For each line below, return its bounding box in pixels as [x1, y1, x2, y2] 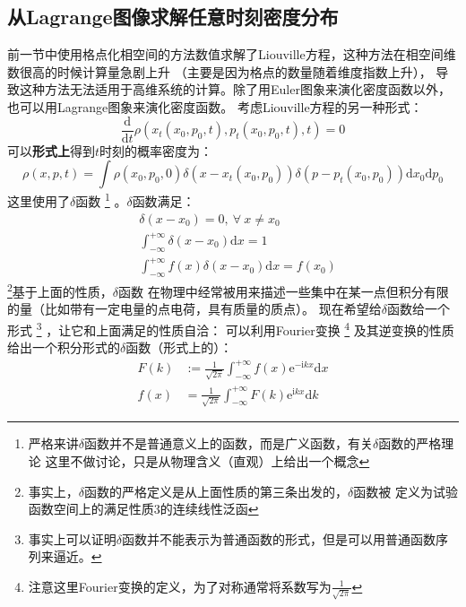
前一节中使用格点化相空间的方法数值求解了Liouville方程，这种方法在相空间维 [7, 45, 456, 64]
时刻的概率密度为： [99, 141, 213, 160]
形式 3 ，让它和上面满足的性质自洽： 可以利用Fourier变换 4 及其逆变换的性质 [7, 318, 454, 339]
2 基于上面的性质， [7, 280, 113, 300]
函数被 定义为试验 [353, 481, 458, 500]
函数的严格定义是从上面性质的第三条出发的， [84, 481, 349, 500]
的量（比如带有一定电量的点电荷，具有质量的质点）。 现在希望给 [7, 299, 382, 318]
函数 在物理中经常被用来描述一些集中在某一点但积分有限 [118, 282, 449, 300]
